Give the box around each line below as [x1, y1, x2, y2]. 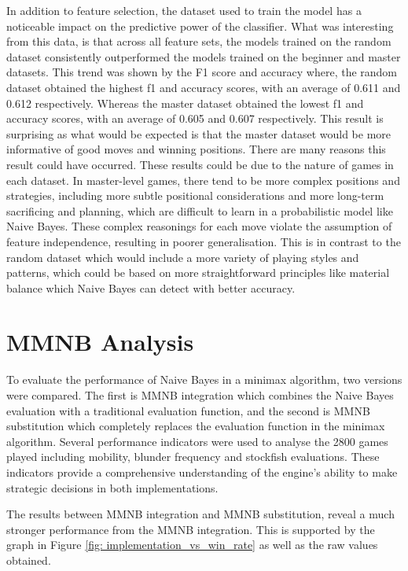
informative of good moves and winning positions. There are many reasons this [6, 141, 386, 157]
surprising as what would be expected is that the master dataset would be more [6, 125, 391, 142]
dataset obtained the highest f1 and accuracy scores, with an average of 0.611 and [6, 79, 401, 95]
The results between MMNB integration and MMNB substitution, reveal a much [6, 506, 395, 522]
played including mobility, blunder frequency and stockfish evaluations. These [6, 448, 380, 465]
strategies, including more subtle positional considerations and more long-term [6, 187, 384, 204]
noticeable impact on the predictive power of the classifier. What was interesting [6, 17, 394, 34]
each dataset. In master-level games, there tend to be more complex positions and [6, 171, 400, 188]
